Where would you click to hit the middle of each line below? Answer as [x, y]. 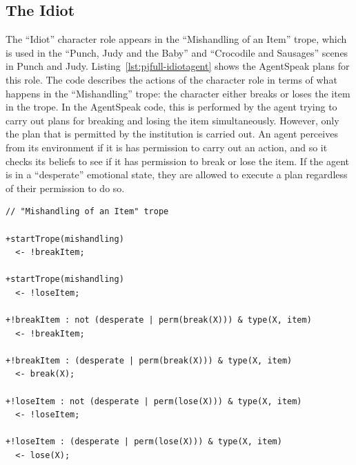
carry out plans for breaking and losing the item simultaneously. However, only [172, 120]
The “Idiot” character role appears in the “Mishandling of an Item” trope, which [176, 39]
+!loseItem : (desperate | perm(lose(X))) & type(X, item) [144, 442]
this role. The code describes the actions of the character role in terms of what [171, 79]
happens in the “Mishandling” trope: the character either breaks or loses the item [178, 93]
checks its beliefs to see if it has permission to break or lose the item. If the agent [178, 161]
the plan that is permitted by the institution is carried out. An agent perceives [172, 134]
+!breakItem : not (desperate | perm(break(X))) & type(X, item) [159, 320]
